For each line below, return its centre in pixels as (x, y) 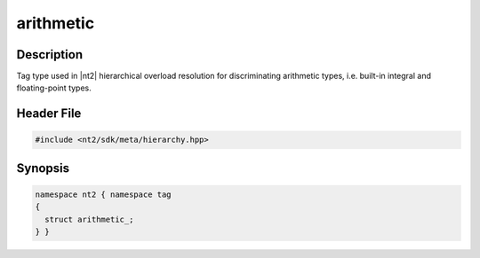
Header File (49, 114)
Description (50, 55)
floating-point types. (54, 88)
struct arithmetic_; (89, 219)
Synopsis (43, 168)
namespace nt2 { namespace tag (104, 195)
